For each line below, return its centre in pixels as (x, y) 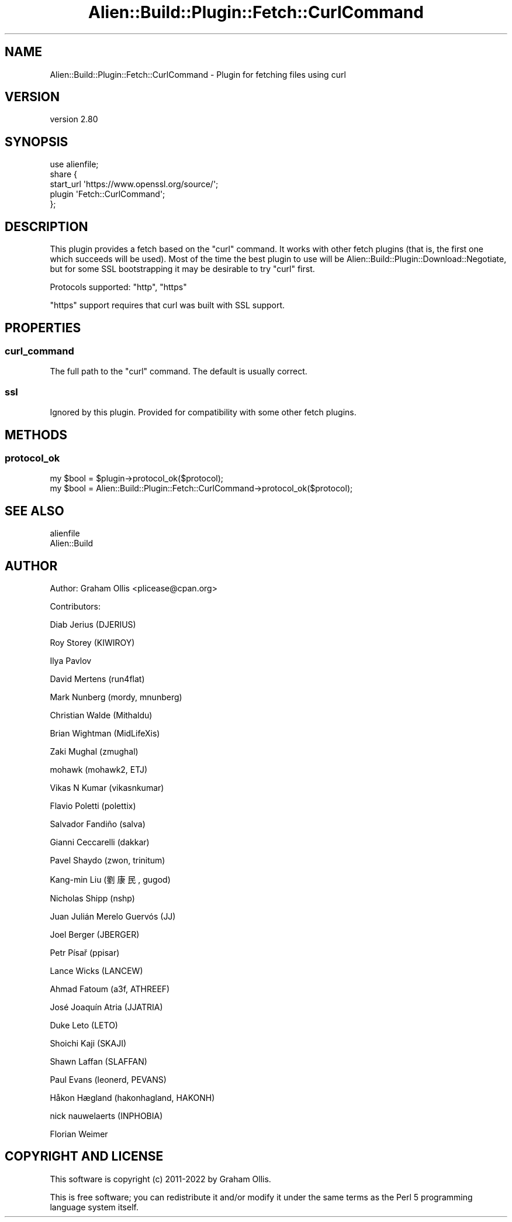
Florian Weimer (79, 1134)
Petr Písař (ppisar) (85, 953)
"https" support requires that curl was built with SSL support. (167, 305)
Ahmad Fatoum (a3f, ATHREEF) (110, 989)
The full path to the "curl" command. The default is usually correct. (179, 371)
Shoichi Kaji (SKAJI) (88, 1043)
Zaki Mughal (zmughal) (94, 751)
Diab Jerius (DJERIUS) (93, 624)
